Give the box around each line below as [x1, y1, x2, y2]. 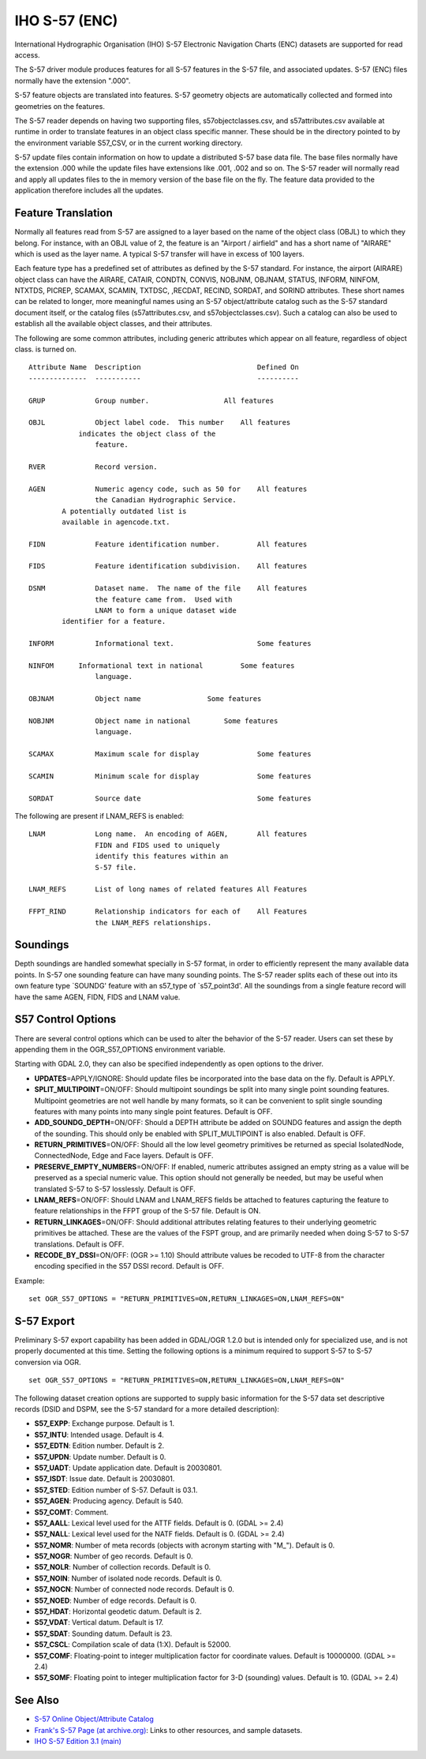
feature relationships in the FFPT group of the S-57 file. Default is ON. [34, 1206, 261, 1216]
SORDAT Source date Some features [28, 793, 312, 803]
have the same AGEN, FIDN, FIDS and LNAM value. [14, 992, 181, 1002]
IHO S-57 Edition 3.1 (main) [34, 1737, 122, 1746]
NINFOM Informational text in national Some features [28, 661, 295, 670]
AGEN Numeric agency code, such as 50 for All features [28, 484, 308, 493]
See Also [14, 1693, 59, 1707]
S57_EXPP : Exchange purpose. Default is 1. [34, 1419, 175, 1428]
